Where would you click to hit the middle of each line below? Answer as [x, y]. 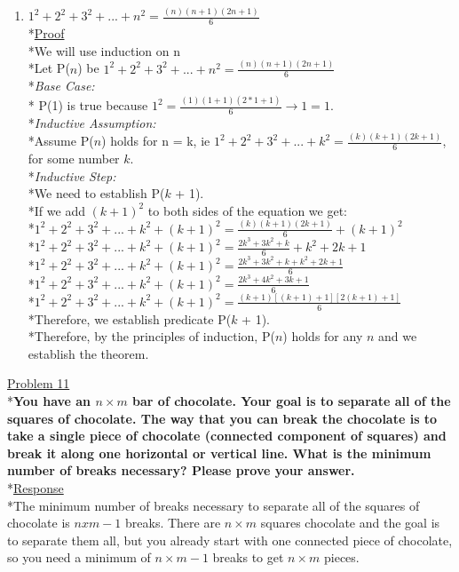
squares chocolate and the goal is [350, 523]
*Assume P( [61, 141]
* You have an [49, 401]
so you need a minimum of [79, 557]
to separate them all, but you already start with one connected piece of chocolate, [230, 540]
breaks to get [248, 557]
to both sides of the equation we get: [248, 210]
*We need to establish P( [96, 193]
